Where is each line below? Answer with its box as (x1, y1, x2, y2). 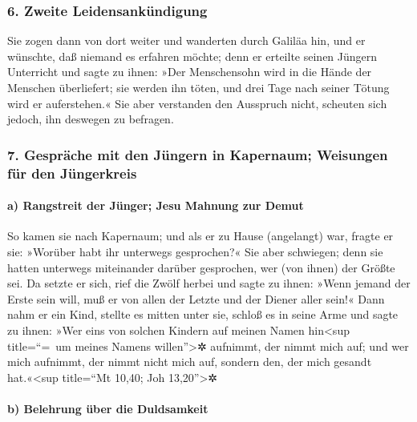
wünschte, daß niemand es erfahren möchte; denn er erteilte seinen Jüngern (7, 47, 378, 64)
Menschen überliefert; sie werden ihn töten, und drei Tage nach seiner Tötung (7, 79, 390, 95)
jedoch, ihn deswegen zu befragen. (7, 111, 174, 127)
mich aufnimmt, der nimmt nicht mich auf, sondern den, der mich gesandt (7, 353, 372, 370)
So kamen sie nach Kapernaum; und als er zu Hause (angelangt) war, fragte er (7, 227, 394, 244)
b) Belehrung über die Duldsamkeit (7, 400, 208, 416)
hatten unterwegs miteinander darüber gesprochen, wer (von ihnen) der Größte (7, 259, 395, 275)
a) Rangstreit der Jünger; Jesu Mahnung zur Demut (7, 197, 304, 214)
